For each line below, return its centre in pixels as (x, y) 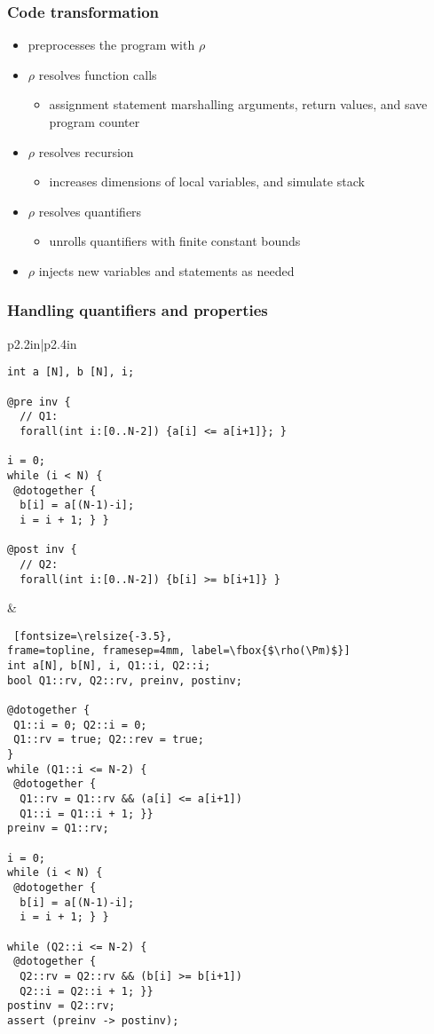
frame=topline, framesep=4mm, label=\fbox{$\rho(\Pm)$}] (179, 651)
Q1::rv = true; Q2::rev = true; (109, 740)
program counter (95, 122)
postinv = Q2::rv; (61, 1006)
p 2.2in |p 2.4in (42, 343)
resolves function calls (98, 74)
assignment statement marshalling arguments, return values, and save (238, 104)
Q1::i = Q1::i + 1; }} (87, 813)
